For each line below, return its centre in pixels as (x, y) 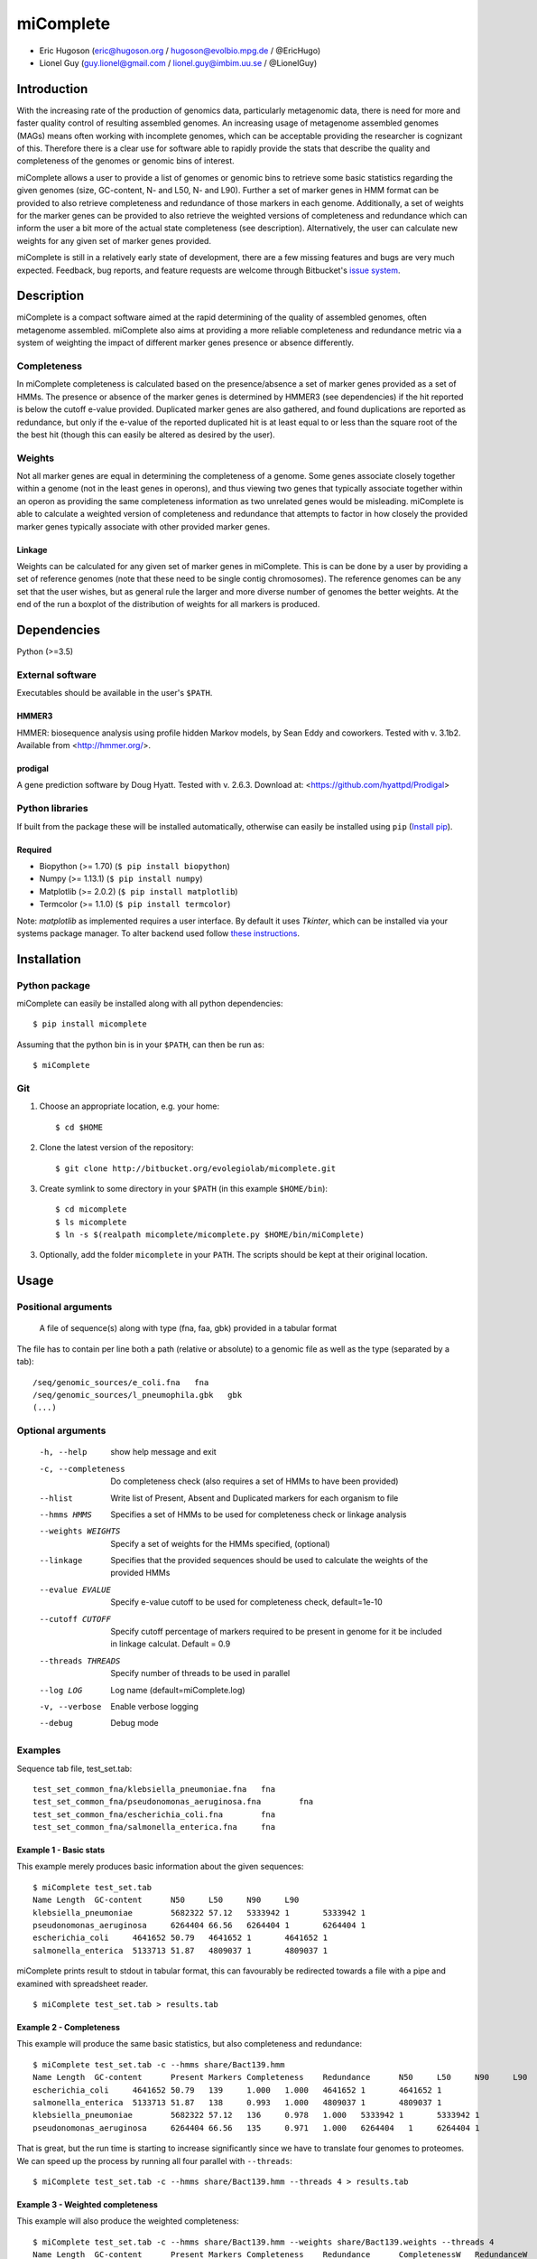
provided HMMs (140, 1573)
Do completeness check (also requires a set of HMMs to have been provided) (255, 1481)
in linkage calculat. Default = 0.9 (171, 1644)
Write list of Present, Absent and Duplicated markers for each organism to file (255, 1498)
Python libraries (53, 809)
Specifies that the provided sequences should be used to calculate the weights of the (269, 1561)
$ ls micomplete (91, 1222)
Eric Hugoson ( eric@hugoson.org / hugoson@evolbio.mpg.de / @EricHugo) (180, 51)
